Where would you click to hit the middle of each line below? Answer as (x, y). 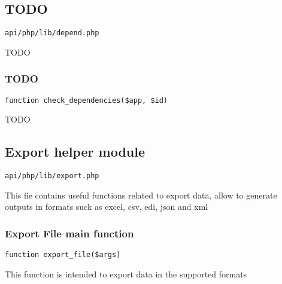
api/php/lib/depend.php (52, 33)
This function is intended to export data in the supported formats (126, 274)
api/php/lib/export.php (52, 176)
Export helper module (75, 152)
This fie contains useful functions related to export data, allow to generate (141, 195)
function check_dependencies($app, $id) (87, 100)
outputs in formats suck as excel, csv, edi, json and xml (107, 207)
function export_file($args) (63, 255)
